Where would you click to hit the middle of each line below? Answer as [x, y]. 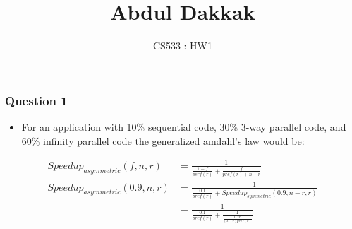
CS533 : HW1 [183, 46]
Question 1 [36, 100]
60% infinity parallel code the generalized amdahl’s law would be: [163, 140]
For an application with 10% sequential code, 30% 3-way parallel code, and [184, 127]
